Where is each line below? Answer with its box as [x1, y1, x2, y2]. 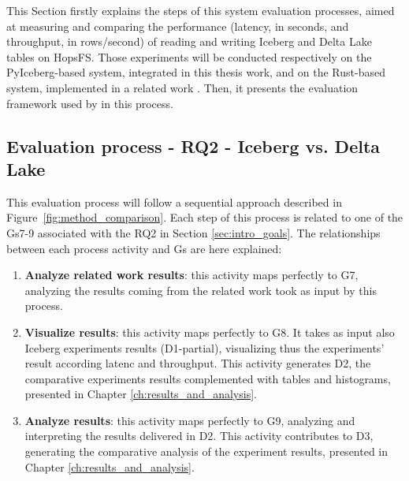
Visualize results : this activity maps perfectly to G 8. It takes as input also [24, 323, 395, 340]
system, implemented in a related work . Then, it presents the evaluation [6, 79, 359, 95]
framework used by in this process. [6, 95, 173, 111]
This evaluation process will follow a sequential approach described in [6, 193, 342, 210]
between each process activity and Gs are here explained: [6, 240, 282, 256]
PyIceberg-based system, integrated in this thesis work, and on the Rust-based [6, 64, 385, 80]
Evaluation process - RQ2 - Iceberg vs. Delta [6, 133, 381, 158]
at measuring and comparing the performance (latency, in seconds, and [6, 17, 349, 34]
